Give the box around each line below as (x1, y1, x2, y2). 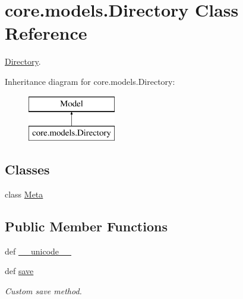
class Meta (5, 187, 43, 200)
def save (5, 265, 34, 277)
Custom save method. (5, 284, 82, 297)
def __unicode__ (5, 244, 72, 257)
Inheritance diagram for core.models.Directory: (5, 75, 175, 87)
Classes (5, 160, 50, 179)
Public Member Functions (5, 217, 168, 235)
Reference (5, 21, 87, 45)
